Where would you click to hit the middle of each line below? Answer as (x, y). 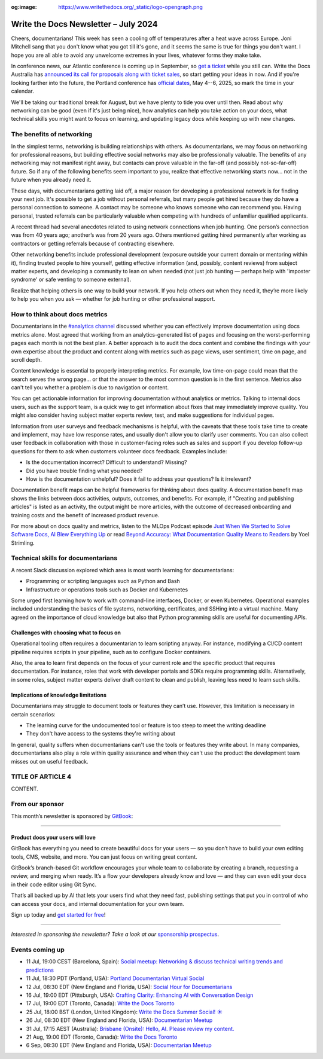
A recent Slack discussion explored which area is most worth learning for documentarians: (123, 570)
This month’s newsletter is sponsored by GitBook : (72, 816)
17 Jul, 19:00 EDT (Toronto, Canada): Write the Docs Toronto (100, 1003)
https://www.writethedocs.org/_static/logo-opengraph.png (131, 7)
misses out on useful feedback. (50, 761)
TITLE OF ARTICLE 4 (41, 777)
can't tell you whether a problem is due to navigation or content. (90, 387)
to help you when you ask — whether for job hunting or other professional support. (113, 299)
